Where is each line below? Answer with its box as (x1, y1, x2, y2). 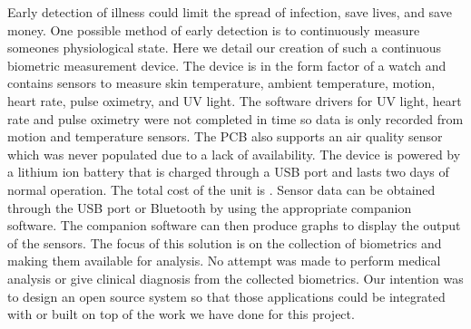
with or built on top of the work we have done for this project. (7, 305, 355, 324)
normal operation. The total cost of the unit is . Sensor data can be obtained (7, 179, 436, 198)
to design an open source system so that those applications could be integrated (7, 286, 446, 305)
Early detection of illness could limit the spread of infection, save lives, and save (7, 3, 452, 21)
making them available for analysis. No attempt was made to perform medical (7, 251, 441, 270)
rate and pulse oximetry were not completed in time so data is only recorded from (7, 109, 464, 128)
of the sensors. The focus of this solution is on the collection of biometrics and (7, 233, 442, 252)
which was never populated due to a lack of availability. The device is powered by (7, 144, 461, 163)
